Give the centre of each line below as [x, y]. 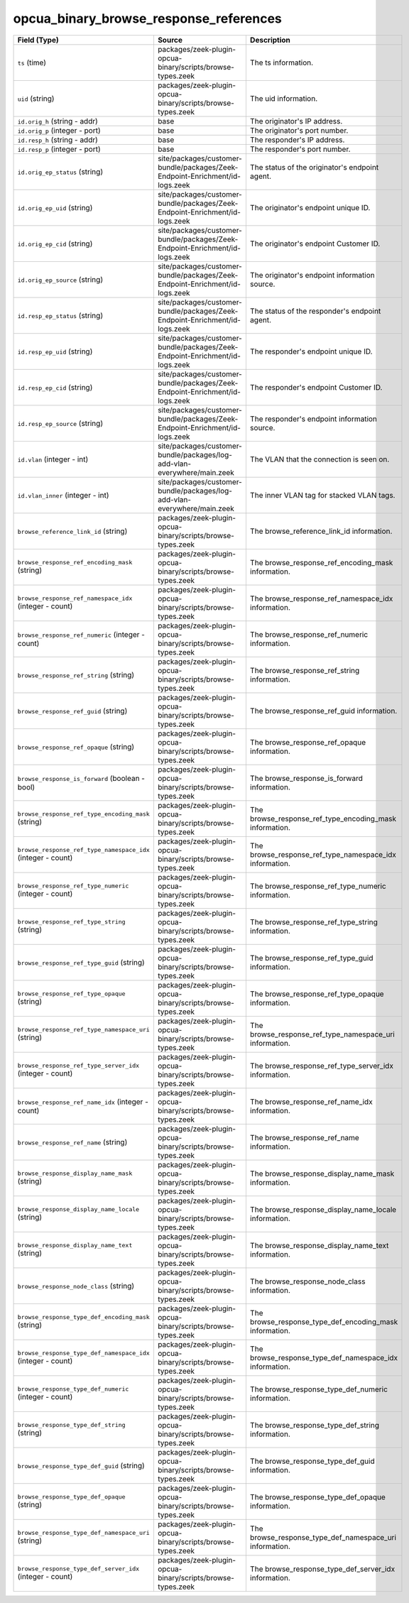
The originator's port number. [299, 130]
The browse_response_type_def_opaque [318, 1497]
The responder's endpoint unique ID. [311, 351]
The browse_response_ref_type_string [313, 921]
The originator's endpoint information [312, 275]
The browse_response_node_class [307, 1281]
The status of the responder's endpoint [315, 311]
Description [270, 40]
